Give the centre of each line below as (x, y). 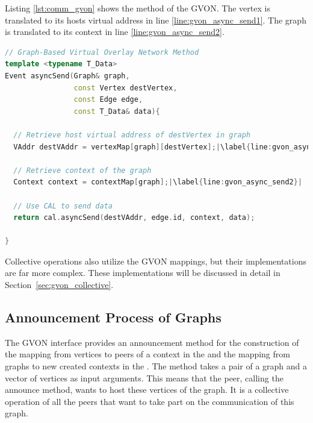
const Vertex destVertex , (126, 88)
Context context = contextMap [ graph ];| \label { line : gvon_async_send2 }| (158, 182)
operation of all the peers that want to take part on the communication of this (150, 401)
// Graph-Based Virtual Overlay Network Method (102, 52)
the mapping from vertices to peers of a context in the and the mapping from (147, 354)
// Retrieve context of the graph (82, 170)
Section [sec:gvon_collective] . (59, 285)
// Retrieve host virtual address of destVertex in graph (132, 135)
